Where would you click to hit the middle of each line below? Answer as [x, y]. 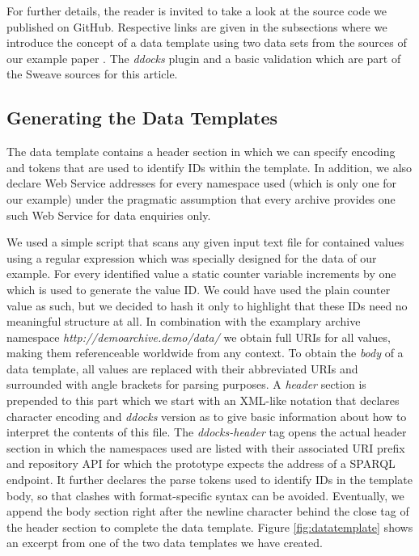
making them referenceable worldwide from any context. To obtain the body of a [205, 353]
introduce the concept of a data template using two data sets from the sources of [207, 42]
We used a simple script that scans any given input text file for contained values [205, 242]
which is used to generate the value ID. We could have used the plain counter [199, 289]
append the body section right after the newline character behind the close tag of [208, 511]
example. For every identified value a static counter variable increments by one [201, 274]
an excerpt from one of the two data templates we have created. [165, 543]
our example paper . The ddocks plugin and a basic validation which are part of [204, 58]
